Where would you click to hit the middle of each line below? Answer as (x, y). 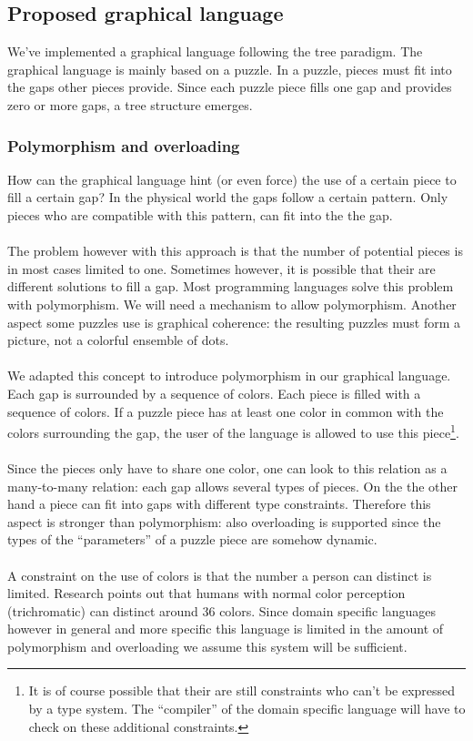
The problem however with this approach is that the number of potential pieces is (235, 251)
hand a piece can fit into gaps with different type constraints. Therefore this (219, 504)
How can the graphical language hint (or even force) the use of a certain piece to (232, 179)
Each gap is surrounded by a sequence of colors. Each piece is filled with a (214, 393)
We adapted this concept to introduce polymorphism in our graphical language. (229, 376)
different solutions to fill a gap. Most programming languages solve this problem (231, 286)
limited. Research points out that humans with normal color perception (206, 593)
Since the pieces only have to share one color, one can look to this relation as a (227, 467)
